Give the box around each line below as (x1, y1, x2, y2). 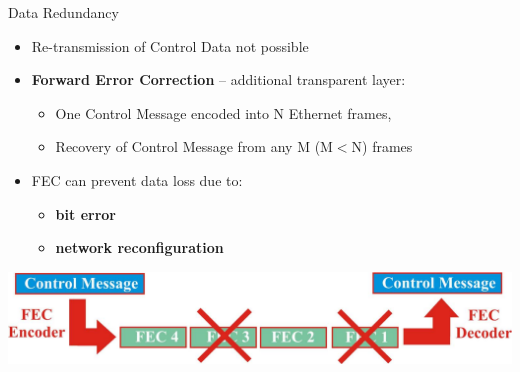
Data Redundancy (8, 2, 119, 22)
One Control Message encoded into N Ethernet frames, (55, 102, 392, 123)
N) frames (351, 136, 413, 157)
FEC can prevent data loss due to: (31, 169, 243, 190)
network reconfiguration (55, 237, 224, 258)
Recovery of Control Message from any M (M (55, 136, 333, 157)
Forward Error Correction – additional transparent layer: (31, 69, 406, 90)
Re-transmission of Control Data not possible (31, 35, 309, 56)
